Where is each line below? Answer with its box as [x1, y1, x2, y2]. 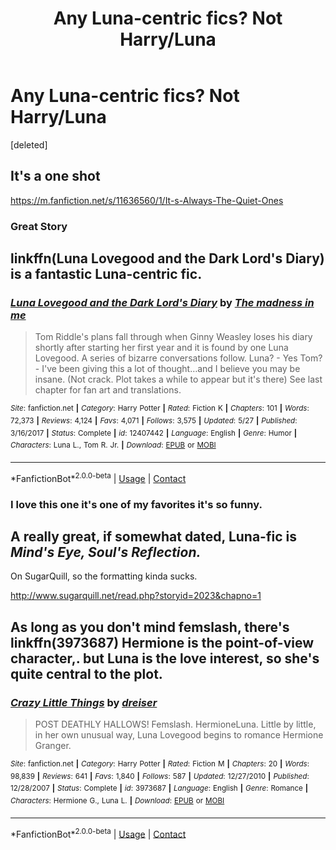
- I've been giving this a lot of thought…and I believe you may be [34, 363, 301, 375]
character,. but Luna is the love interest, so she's [10, 650, 320, 667]
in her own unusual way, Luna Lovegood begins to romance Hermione [34, 729, 324, 741]
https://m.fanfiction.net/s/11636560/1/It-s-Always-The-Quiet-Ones [10, 194, 284, 206]
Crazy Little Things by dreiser [10, 695, 158, 709]
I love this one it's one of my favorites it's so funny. [10, 497, 263, 511]
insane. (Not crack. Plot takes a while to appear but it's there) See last [34, 373, 323, 386]
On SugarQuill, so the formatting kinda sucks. [10, 570, 198, 582]
